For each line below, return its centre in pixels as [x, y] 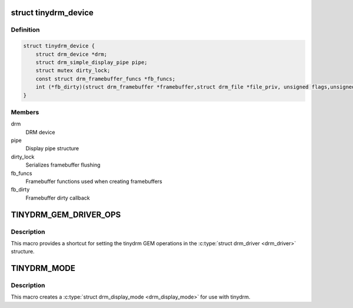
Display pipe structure [52, 148]
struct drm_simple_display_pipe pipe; [91, 62]
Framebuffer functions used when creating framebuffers [94, 181]
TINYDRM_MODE [43, 268]
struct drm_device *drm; [71, 54]
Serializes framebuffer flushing [63, 165]
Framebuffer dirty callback [58, 198]
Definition [25, 30]
